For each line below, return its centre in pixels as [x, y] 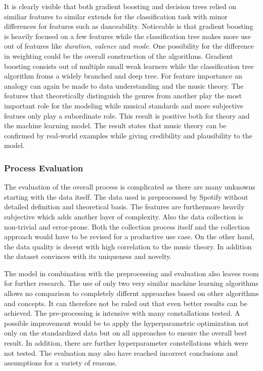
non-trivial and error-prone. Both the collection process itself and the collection [127, 226]
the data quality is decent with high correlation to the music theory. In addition [128, 246]
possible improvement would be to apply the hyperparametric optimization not [126, 323]
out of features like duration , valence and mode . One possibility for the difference [129, 46]
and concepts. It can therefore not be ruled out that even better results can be [126, 303]
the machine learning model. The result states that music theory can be [115, 125]
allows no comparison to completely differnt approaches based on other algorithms [131, 293]
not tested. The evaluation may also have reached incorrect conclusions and [121, 353]
